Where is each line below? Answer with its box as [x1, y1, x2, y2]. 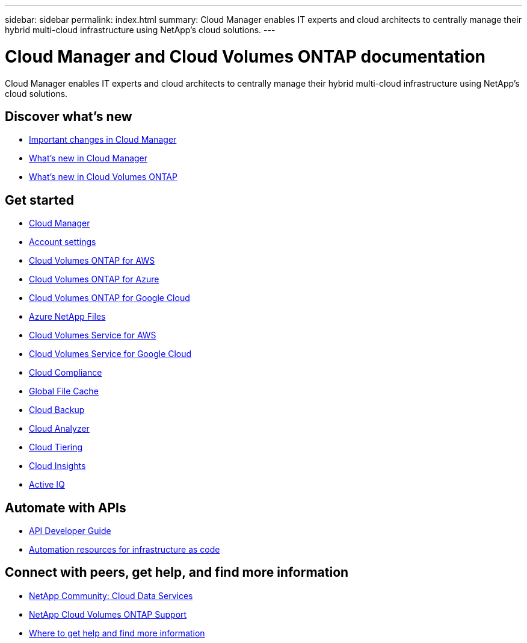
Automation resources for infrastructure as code [29, 544, 220, 555]
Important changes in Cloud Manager [29, 134, 177, 145]
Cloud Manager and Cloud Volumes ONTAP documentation [5, 46, 485, 67]
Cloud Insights [29, 461, 86, 471]
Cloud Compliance [29, 367, 102, 378]
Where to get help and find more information [29, 627, 205, 638]
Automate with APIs [5, 500, 126, 515]
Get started [5, 192, 74, 208]
